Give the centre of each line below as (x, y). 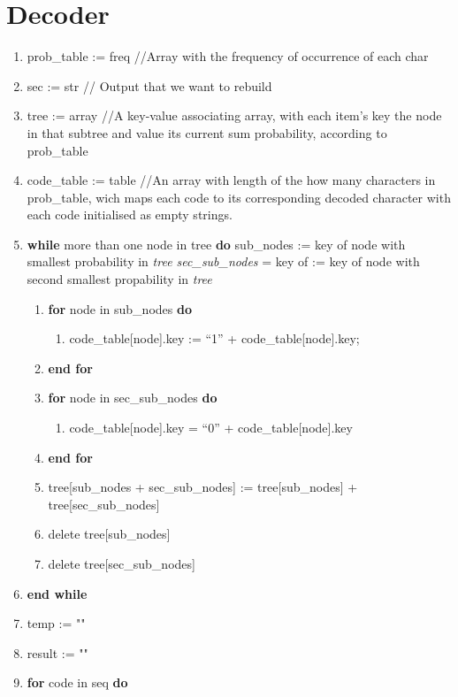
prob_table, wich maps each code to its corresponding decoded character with (239, 197)
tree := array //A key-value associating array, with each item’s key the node (234, 115)
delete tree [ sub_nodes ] (109, 534)
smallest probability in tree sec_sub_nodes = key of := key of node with (223, 261)
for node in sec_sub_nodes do (133, 398)
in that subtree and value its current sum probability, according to (207, 132)
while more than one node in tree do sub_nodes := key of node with (216, 244)
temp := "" (56, 623)
